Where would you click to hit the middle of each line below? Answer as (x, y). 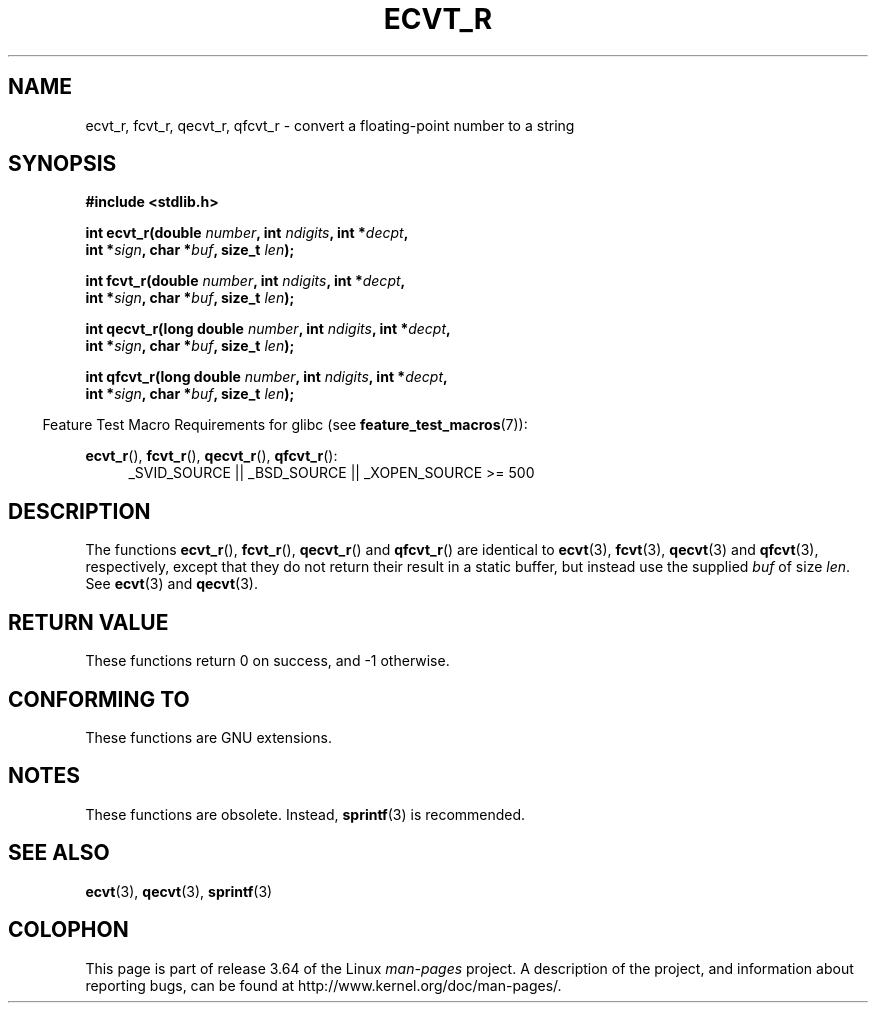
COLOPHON (68, 930)
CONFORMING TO (99, 699)
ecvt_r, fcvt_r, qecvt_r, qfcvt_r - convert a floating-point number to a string (330, 125)
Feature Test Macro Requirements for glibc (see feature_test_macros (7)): (285, 425)
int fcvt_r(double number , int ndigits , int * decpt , (245, 281)
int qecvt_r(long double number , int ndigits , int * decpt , (268, 329)
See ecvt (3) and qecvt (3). (172, 584)
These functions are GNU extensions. (208, 737)
